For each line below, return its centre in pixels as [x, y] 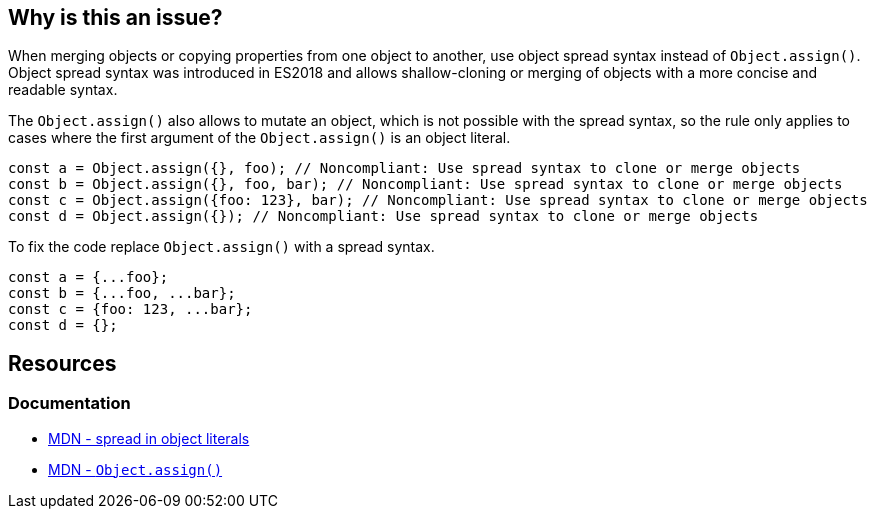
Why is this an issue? [115, 17]
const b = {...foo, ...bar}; [122, 293]
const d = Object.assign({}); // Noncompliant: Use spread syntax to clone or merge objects [383, 216]
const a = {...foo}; [88, 277]
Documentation [69, 403]
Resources [62, 363]
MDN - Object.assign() [135, 469]
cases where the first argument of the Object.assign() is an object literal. [259, 138]
